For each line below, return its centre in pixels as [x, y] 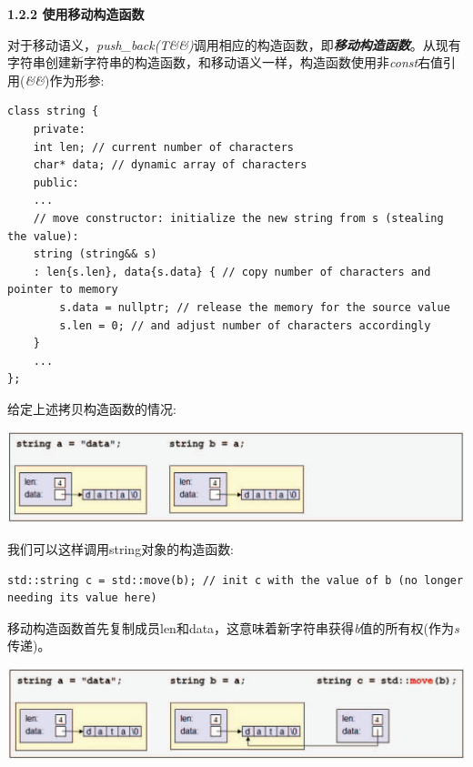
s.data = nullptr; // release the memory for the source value [255, 307]
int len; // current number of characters [163, 147]
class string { [53, 111]
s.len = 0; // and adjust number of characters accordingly [245, 325]
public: [56, 182]
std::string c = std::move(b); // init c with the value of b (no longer [236, 580]
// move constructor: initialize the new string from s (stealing [238, 218]
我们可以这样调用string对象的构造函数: [121, 548]
